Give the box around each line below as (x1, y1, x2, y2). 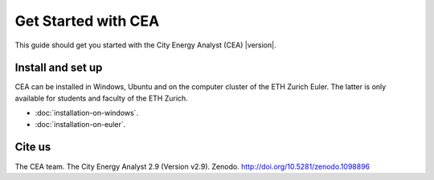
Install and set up (14, 61, 103, 75)
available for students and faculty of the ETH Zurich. (14, 93, 188, 103)
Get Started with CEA (14, 12, 160, 30)
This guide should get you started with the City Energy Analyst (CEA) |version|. (14, 40, 276, 50)
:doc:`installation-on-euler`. (35, 119, 126, 129)
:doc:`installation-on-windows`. (35, 108, 139, 118)
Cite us (14, 141, 51, 154)
